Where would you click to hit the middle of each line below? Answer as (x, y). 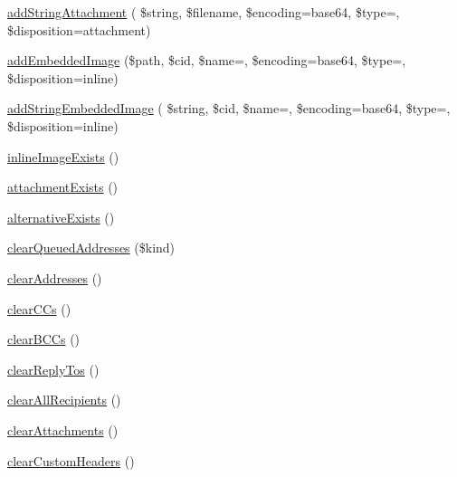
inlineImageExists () (63, 156)
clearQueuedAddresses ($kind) (91, 248)
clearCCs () (39, 308)
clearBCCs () (44, 339)
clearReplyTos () (53, 369)
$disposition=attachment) (79, 29)
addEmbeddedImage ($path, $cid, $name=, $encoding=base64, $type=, (207, 60)
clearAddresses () (55, 277)
